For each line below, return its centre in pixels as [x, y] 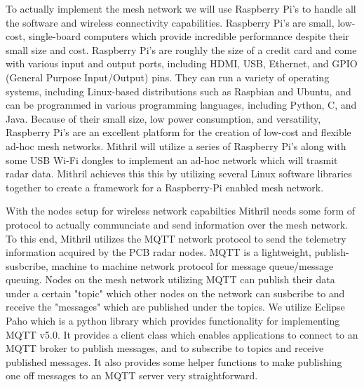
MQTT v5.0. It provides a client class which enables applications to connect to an [182, 334]
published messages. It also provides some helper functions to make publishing [174, 361]
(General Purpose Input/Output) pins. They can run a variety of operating [168, 77]
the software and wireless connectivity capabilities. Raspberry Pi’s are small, [170, 22]
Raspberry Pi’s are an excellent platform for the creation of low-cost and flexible [178, 132]
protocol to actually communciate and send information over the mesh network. [177, 224]
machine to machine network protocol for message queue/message [193, 265]
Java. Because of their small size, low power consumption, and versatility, [163, 118]
